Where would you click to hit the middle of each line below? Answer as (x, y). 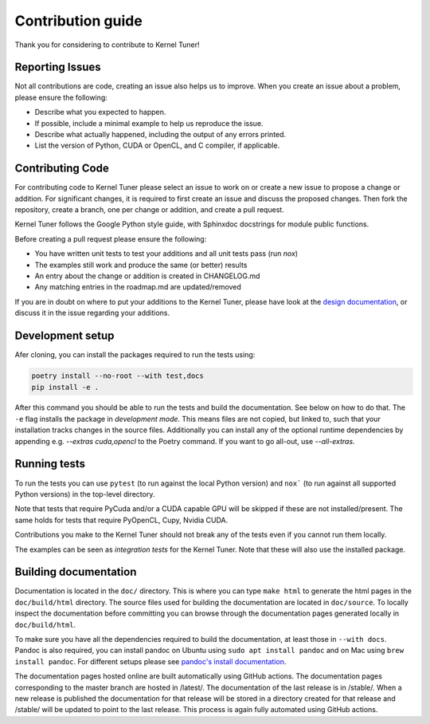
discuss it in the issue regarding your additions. (92, 313)
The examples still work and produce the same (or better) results (141, 265)
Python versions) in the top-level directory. (85, 494)
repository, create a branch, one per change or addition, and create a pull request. (149, 210)
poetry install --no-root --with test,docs (118, 376)
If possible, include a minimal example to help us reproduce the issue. (149, 123)
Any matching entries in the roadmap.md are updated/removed (138, 287)
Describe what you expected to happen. (100, 112)
